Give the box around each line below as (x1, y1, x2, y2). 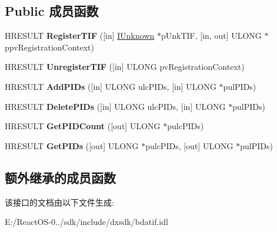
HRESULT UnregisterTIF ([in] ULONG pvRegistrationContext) (5, 60, 245, 73)
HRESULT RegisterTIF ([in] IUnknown (5, 29, 155, 42)
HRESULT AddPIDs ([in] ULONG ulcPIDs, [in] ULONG (5, 80, 216, 92)
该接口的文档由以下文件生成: (5, 196, 114, 208)
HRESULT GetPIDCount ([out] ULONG (5, 120, 161, 132)
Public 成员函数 (5, 2, 99, 20)
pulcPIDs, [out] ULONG (145, 139, 233, 152)
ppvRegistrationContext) (5, 41, 94, 53)
